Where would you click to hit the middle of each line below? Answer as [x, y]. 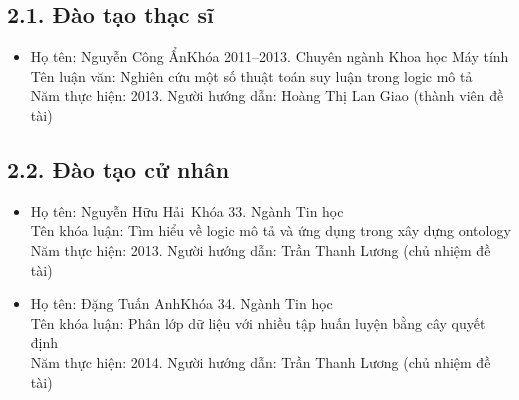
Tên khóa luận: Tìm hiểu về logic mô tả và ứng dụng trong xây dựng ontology [270, 230]
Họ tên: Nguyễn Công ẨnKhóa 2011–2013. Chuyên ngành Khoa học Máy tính [269, 56]
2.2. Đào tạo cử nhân [118, 168]
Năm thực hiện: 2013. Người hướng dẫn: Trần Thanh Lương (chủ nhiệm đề [260, 249]
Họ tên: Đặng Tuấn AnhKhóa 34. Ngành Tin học [181, 303]
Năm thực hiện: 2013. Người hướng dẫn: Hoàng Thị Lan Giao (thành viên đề [267, 95]
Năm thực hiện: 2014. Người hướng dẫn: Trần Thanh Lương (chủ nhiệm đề [260, 361]
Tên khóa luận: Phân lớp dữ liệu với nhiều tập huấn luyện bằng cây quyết [258, 322]
